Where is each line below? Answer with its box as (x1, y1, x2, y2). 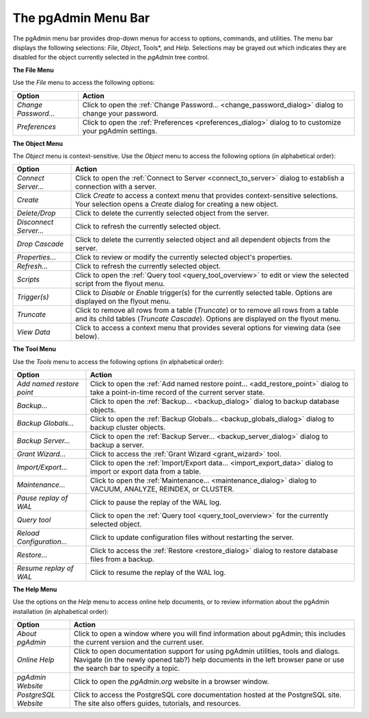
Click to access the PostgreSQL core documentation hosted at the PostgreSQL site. (73, 690, 342, 700)
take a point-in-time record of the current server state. (90, 387, 265, 397)
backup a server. (90, 440, 144, 450)
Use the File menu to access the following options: (12, 79, 155, 87)
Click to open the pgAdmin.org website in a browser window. (73, 677, 269, 687)
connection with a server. (75, 182, 157, 192)
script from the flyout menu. (75, 279, 165, 289)
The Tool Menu (12, 345, 57, 353)
